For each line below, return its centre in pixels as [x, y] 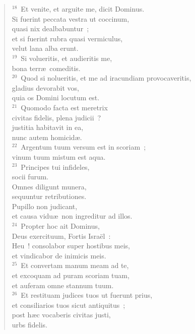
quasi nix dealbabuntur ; [50, 28]
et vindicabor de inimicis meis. [59, 255]
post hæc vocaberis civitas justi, [61, 315]
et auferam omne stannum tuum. [63, 285]
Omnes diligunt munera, [49, 186]
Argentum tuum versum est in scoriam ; [83, 147]
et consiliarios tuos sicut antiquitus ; [69, 305]
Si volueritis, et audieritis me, [67, 58]
